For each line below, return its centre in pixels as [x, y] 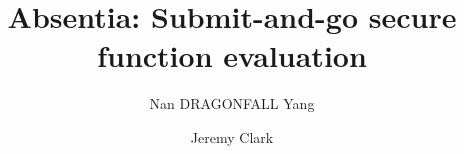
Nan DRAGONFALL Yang [232, 103]
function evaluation [232, 55]
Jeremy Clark [232, 136]
